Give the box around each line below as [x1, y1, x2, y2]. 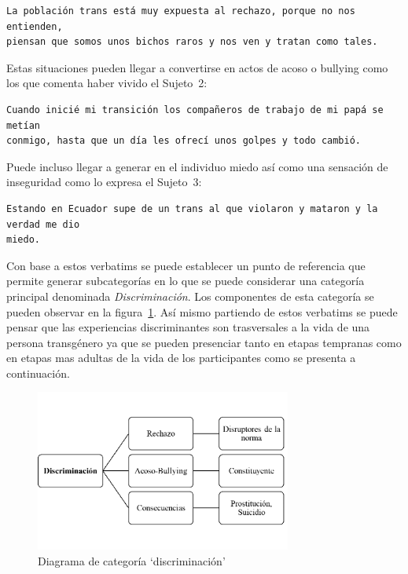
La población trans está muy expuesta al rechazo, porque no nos [6, 5, 355, 16]
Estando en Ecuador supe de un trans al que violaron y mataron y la [6, 203, 378, 214]
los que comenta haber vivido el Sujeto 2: [6, 75, 208, 91]
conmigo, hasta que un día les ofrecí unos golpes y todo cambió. [6, 135, 362, 147]
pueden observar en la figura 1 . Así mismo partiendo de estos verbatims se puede [6, 303, 398, 320]
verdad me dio [6, 218, 80, 230]
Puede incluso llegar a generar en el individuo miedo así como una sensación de [6, 158, 388, 174]
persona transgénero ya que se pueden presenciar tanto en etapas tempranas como [6, 334, 402, 350]
